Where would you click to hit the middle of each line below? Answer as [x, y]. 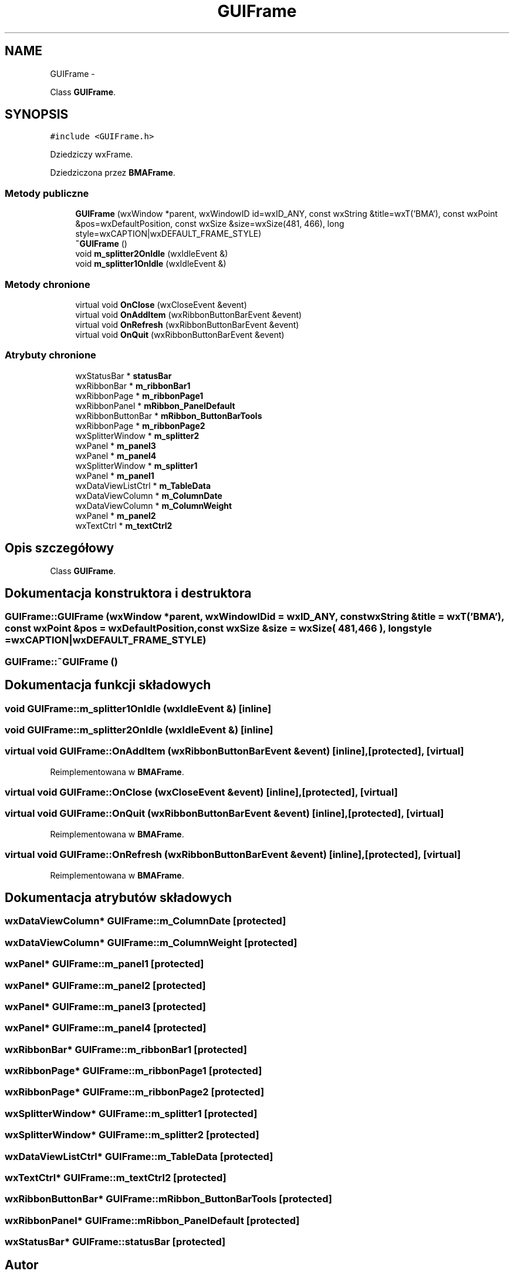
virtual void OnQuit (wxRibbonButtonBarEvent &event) [180, 334]
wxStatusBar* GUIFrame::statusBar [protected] [115, 1242]
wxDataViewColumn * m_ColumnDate [149, 495]
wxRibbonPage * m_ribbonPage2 [140, 425]
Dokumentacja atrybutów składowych [119, 898]
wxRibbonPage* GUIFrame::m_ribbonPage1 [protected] [133, 1071]
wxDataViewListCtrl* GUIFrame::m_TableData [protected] [139, 1156]
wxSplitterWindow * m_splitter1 [136, 465]
